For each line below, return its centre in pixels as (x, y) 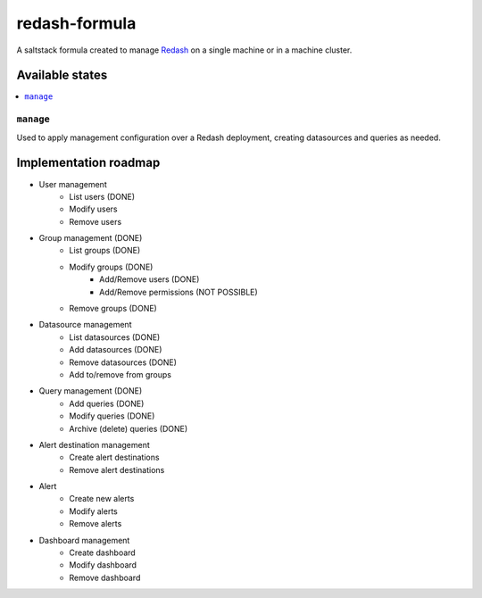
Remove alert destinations (117, 469)
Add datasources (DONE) (116, 350)
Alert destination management (95, 444)
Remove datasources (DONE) (123, 362)
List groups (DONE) (105, 251)
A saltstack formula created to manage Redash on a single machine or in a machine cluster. (184, 50)
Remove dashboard (105, 577)
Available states (62, 75)
